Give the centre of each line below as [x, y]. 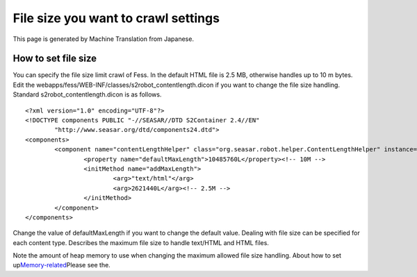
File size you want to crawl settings [116, 18]
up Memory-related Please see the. [62, 265]
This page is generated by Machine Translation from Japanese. [104, 39]
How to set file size [55, 59]
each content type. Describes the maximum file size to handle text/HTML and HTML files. [141, 242]
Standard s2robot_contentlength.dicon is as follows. [87, 94]
